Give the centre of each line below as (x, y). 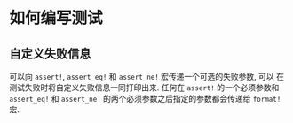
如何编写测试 (56, 18)
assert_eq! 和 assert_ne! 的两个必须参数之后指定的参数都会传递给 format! (145, 99)
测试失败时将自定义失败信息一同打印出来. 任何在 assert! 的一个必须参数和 (144, 88)
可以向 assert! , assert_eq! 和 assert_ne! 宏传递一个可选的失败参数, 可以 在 (146, 77)
